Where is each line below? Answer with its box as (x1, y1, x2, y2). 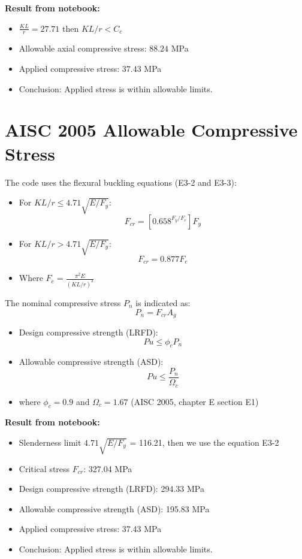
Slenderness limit (19, 436, 81, 448)
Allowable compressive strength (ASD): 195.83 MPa (19, 502, 210, 515)
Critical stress (19, 462, 70, 475)
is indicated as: (135, 296, 191, 309)
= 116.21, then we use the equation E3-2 (129, 436, 279, 448)
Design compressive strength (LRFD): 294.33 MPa (19, 482, 204, 495)
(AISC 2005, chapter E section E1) (131, 395, 259, 407)
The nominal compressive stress (5, 296, 121, 309)
